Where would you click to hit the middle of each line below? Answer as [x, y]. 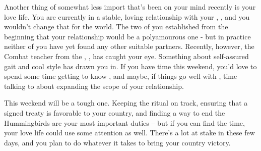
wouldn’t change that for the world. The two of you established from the [116, 27]
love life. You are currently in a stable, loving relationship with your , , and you [127, 16]
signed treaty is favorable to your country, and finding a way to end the [115, 112]
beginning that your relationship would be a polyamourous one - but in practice [127, 36]
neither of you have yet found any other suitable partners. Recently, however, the [129, 46]
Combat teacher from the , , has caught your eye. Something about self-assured [126, 56]
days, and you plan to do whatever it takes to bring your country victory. [117, 142]
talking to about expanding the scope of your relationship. [94, 86]
